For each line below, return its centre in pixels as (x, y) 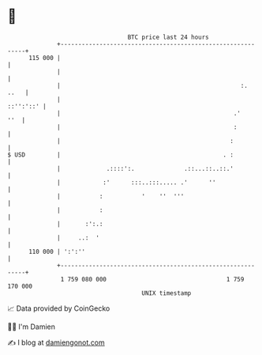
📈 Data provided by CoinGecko (59, 308)
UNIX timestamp (167, 293)
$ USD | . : (121, 155)
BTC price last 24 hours (168, 37)
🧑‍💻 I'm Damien (32, 327)
